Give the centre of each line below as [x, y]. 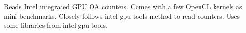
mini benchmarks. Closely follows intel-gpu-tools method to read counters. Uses [122, 16]
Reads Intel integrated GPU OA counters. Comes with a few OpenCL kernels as [123, 6]
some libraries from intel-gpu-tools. [56, 25]
